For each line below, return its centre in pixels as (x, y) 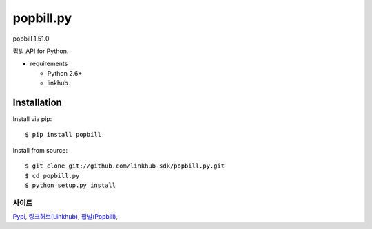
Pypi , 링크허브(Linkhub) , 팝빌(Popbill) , (65, 217)
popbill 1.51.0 (31, 39)
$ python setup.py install (71, 185)
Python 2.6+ (65, 73)
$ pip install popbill (63, 135)
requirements (49, 64)
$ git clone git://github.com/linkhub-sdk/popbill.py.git (125, 166)
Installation (37, 102)
